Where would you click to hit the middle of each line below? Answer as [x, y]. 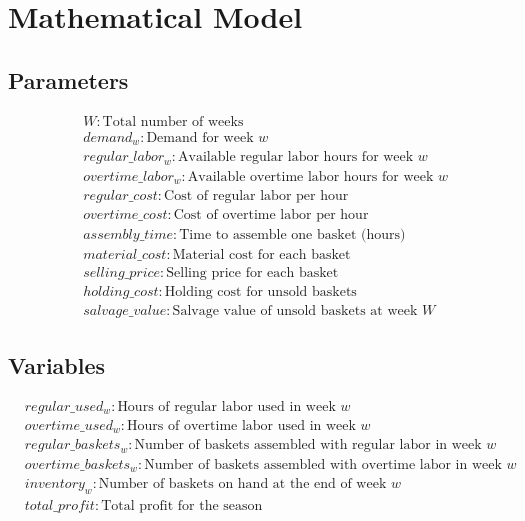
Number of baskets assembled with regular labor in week [308, 445]
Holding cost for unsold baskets [260, 292]
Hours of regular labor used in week [226, 406]
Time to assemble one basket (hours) [292, 235]
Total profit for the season [182, 506]
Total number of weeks [173, 121]
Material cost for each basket [261, 255]
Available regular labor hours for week [296, 157]
